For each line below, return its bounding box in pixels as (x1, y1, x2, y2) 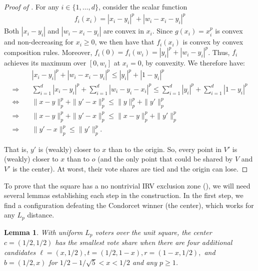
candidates (4, 246, 36, 257)
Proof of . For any (4, 1, 59, 11)
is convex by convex (182, 36, 243, 47)
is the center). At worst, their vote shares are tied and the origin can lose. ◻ (12, 163, 248, 174)
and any (132, 256, 157, 267)
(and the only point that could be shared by (97, 153, 233, 164)
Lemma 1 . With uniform (4, 226, 83, 237)
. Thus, (208, 46, 230, 57)
